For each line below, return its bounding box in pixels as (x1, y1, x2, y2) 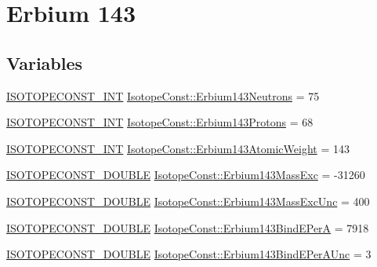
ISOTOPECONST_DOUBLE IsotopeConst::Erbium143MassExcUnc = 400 (6, 192, 370, 209)
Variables (6, 50, 83, 75)
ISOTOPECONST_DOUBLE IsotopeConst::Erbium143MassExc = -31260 (6, 166, 365, 183)
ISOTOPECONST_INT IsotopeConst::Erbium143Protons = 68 (6, 114, 314, 130)
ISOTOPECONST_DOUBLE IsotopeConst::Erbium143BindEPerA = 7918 (6, 219, 369, 236)
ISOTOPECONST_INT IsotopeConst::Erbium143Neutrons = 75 (6, 87, 320, 104)
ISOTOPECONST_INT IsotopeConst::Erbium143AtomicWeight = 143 (6, 140, 350, 156)
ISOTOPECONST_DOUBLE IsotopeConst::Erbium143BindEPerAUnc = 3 (6, 246, 372, 262)
